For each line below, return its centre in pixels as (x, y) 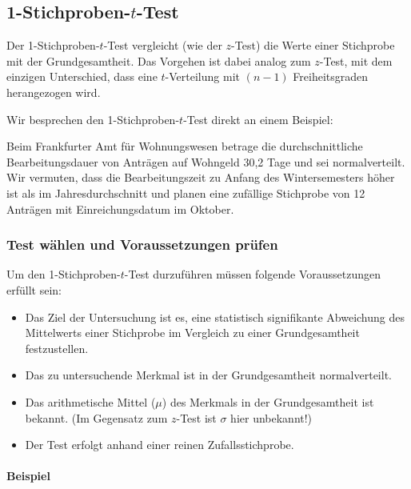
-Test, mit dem (356, 60)
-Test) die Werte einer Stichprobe (313, 45)
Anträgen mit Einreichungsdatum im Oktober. (120, 208)
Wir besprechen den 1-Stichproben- (93, 119)
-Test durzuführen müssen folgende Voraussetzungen (253, 274)
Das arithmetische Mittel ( (90, 401)
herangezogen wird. (54, 92)
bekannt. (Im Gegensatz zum (96, 417)
